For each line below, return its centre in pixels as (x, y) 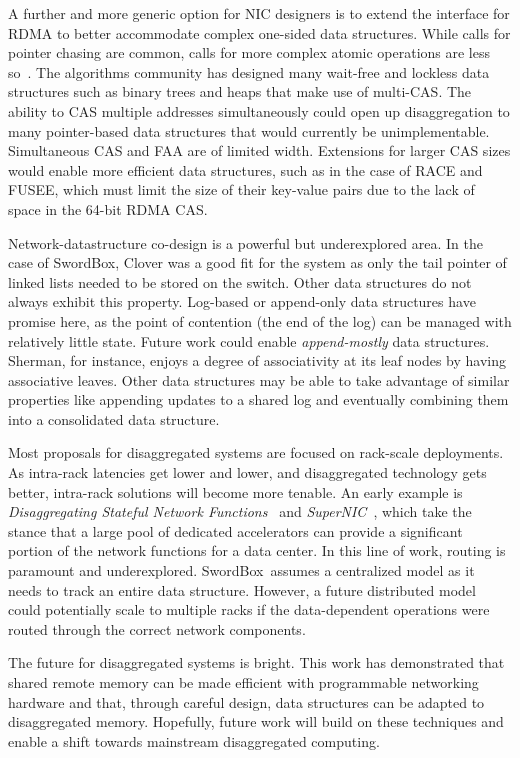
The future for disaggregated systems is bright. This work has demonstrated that (256, 662)
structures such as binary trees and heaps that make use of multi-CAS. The (240, 91)
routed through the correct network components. (157, 628)
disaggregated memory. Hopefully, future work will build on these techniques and (256, 721)
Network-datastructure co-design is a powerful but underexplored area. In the (245, 242)
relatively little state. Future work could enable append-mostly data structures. (249, 340)
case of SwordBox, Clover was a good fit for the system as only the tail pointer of (257, 262)
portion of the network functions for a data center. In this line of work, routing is (257, 550)
